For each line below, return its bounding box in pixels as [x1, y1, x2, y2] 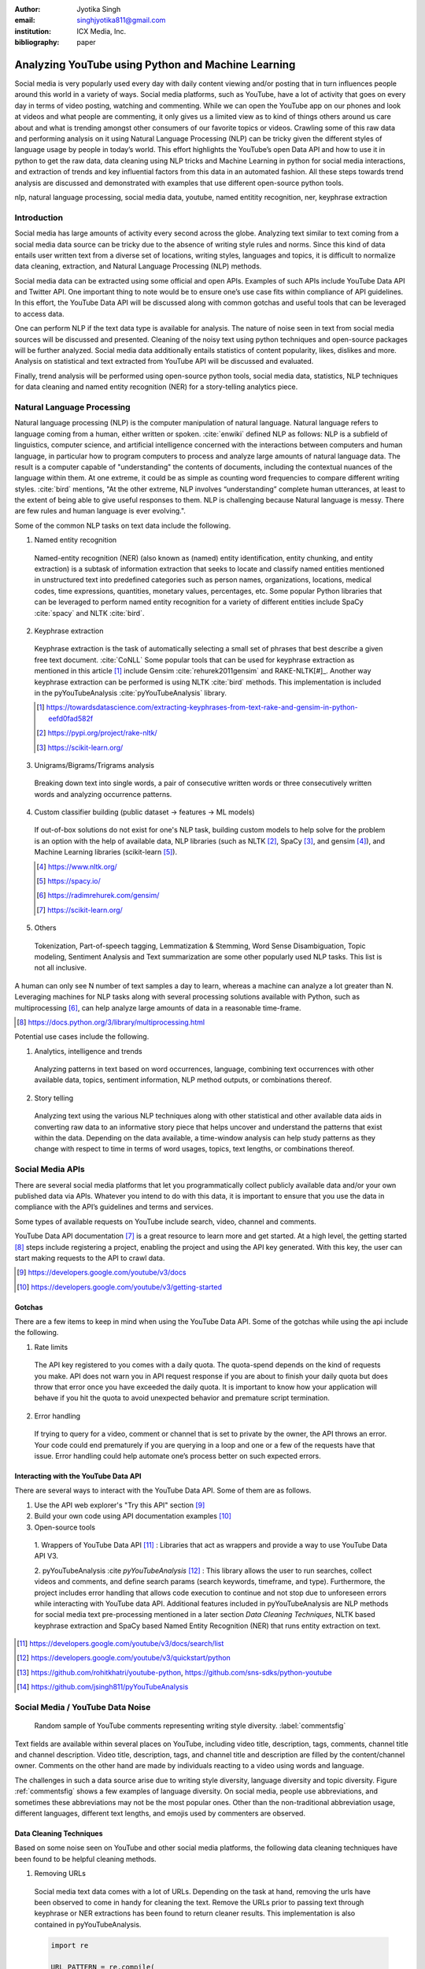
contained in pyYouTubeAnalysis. [34, 1919, 142, 1929]
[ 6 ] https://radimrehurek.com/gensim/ [36, 891, 160, 900]
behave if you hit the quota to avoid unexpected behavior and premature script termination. [34, 1393, 331, 1403]
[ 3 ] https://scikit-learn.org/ [36, 743, 124, 752]
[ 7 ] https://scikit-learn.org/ [36, 905, 124, 914]
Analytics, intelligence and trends [34, 1046, 142, 1055]
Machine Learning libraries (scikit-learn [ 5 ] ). [34, 847, 177, 857]
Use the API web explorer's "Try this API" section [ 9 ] [34, 1500, 205, 1510]
